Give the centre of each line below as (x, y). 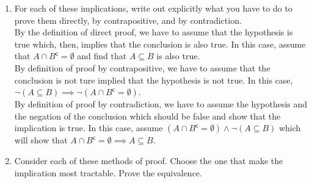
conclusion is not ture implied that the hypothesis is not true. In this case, (154, 80)
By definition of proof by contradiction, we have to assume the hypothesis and (161, 104)
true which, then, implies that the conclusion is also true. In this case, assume (160, 44)
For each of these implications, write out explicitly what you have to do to (153, 8)
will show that (41, 140)
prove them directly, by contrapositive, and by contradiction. (128, 20)
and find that (102, 56)
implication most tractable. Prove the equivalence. (108, 172)
